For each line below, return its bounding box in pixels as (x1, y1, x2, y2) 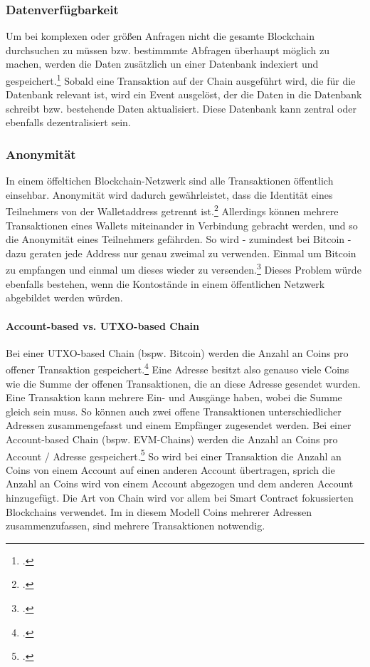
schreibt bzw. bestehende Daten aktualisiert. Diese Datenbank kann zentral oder (6, 100, 356, 115)
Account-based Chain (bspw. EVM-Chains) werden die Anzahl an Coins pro (6, 431, 338, 446)
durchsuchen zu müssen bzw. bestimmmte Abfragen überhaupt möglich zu (6, 42, 330, 57)
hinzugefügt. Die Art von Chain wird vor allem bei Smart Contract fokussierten (6, 490, 354, 505)
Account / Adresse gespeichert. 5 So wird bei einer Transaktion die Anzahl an (6, 446, 342, 463)
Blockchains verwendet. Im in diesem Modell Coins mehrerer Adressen (6, 504, 312, 519)
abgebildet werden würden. (6, 290, 123, 305)
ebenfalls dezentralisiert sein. (6, 115, 131, 130)
